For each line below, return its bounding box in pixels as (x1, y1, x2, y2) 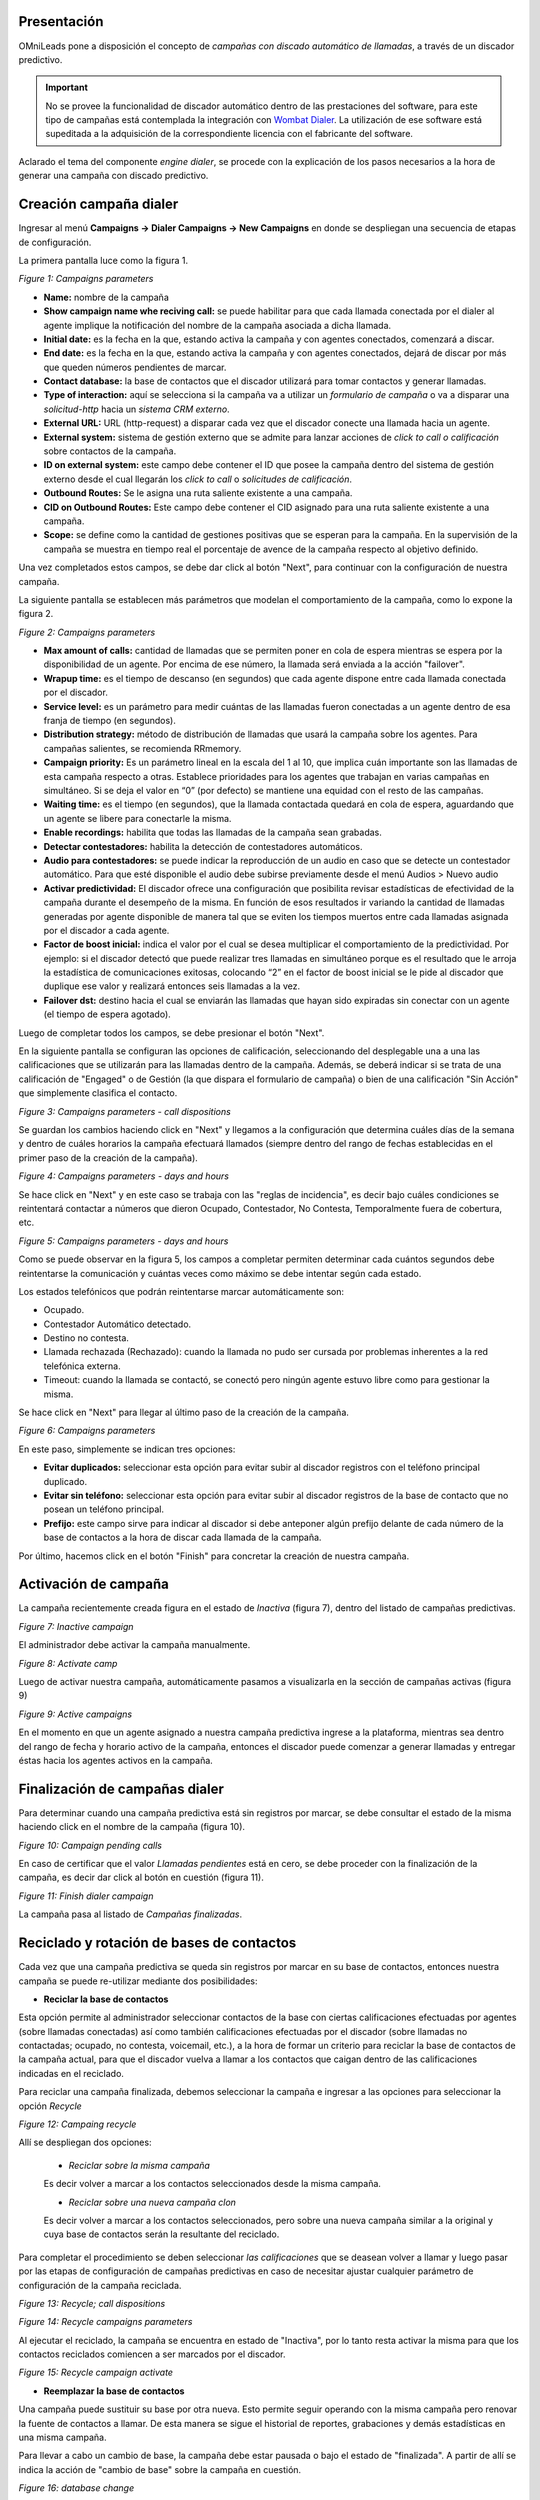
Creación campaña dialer (18, 196, 179, 213)
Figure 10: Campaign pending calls (18, 1839, 162, 1851)
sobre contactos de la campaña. (43, 445, 177, 457)
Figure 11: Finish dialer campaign (18, 1890, 154, 1902)
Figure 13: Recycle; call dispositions (18, 2297, 166, 2309)
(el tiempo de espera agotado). (43, 1008, 172, 1020)
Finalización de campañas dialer (18, 1780, 225, 1797)
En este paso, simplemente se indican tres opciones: (18, 1443, 236, 1455)
